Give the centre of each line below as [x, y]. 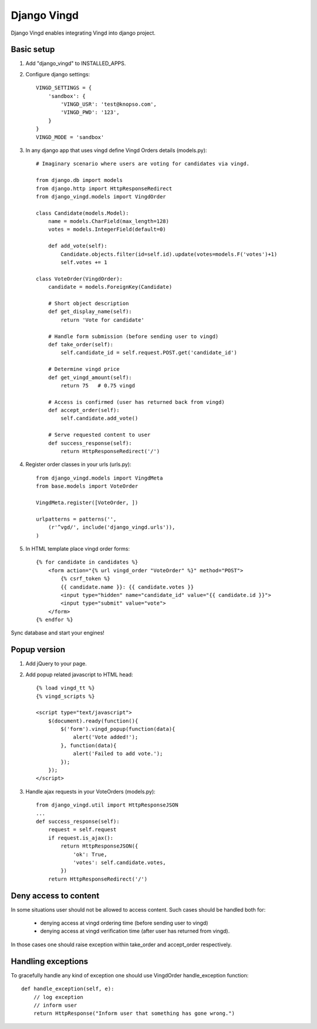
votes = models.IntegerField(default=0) [107, 230]
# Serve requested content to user [99, 435]
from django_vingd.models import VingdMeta [100, 478]
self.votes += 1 [84, 262]
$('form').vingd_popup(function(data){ [118, 729]
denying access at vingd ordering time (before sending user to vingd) [124, 923]
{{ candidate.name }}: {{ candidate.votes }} [127, 587]
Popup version [38, 650]
